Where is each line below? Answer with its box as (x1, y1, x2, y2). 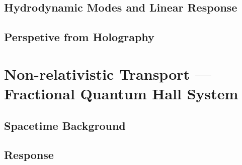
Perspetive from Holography (4, 29, 154, 45)
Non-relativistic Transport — (4, 63, 211, 84)
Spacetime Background (4, 117, 126, 133)
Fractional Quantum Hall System (4, 83, 238, 103)
